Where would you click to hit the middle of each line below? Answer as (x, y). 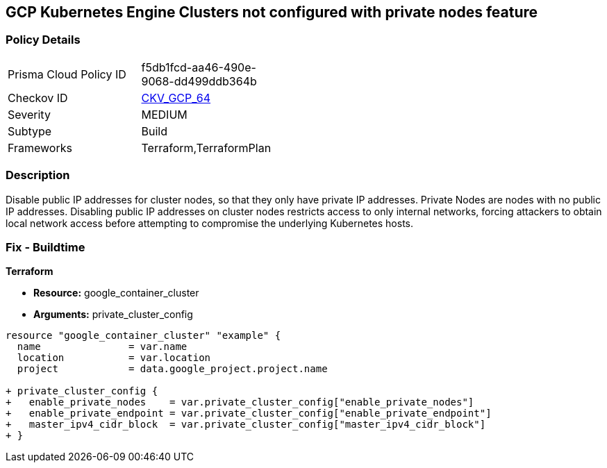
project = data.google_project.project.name (172, 369)
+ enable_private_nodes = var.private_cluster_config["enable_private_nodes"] (240, 402)
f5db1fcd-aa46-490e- (199, 67)
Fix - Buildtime (45, 247)
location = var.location (114, 358)
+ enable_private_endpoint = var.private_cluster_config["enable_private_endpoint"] (249, 413)
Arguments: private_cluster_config (113, 315)
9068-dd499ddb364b (199, 81)
